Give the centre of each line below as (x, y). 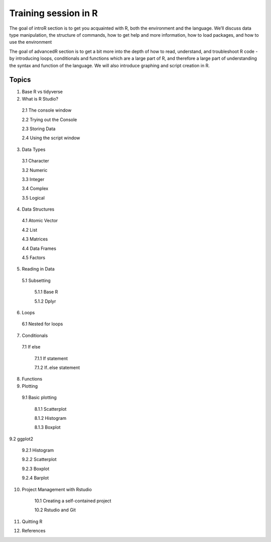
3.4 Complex (35, 189)
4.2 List (30, 230)
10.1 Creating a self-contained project (73, 501)
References (34, 531)
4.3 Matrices (35, 239)
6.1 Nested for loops (42, 324)
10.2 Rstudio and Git (55, 510)
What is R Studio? (40, 99)
